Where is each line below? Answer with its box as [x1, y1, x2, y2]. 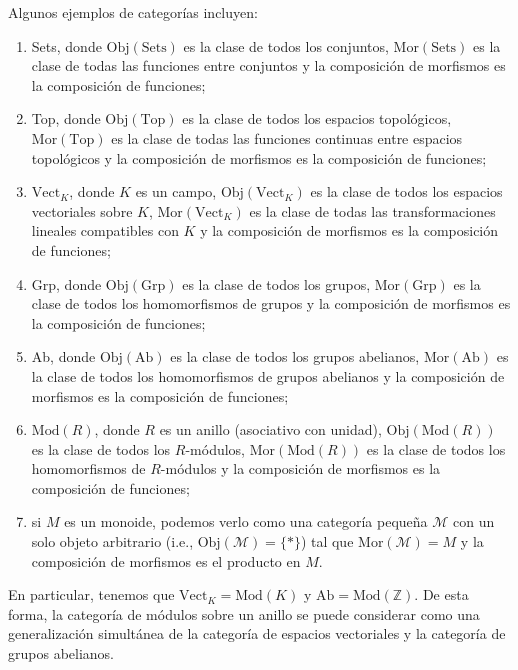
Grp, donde [31, 273, 102, 294]
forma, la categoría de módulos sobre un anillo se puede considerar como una [8, 603, 480, 624]
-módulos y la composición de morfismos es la [160, 458, 441, 479]
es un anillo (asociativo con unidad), [159, 419, 382, 440]
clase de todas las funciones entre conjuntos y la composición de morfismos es [31, 55, 506, 76]
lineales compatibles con [31, 220, 179, 241]
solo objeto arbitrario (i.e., [31, 531, 194, 552]
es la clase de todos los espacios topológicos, [182, 108, 452, 129]
